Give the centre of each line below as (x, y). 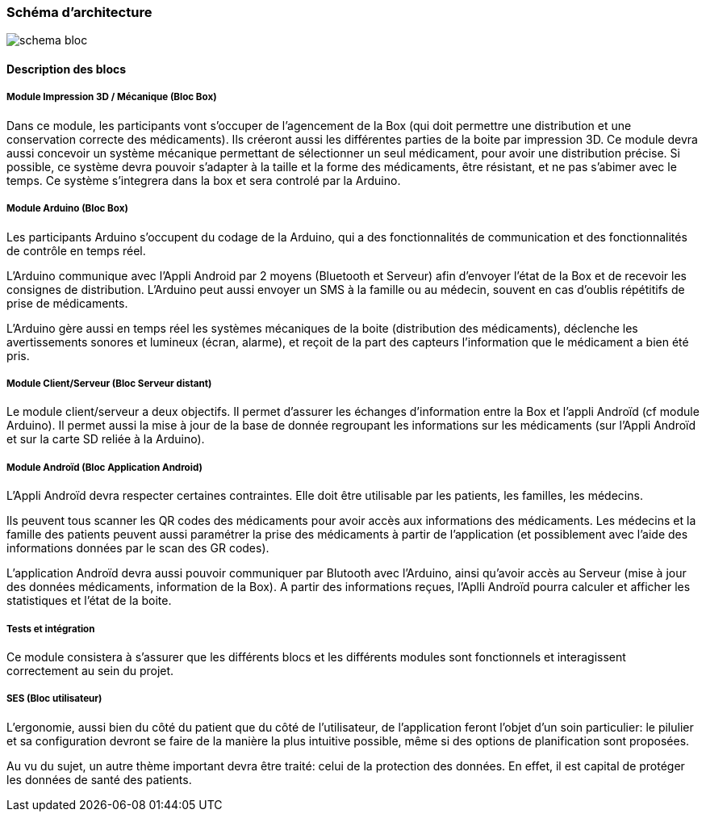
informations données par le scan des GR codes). (138, 548)
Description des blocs (67, 69)
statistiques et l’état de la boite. (89, 601)
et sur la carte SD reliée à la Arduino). (106, 439)
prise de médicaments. (67, 303)
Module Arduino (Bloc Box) (67, 209)
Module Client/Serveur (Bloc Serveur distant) (109, 383)
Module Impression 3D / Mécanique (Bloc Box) (112, 97)
